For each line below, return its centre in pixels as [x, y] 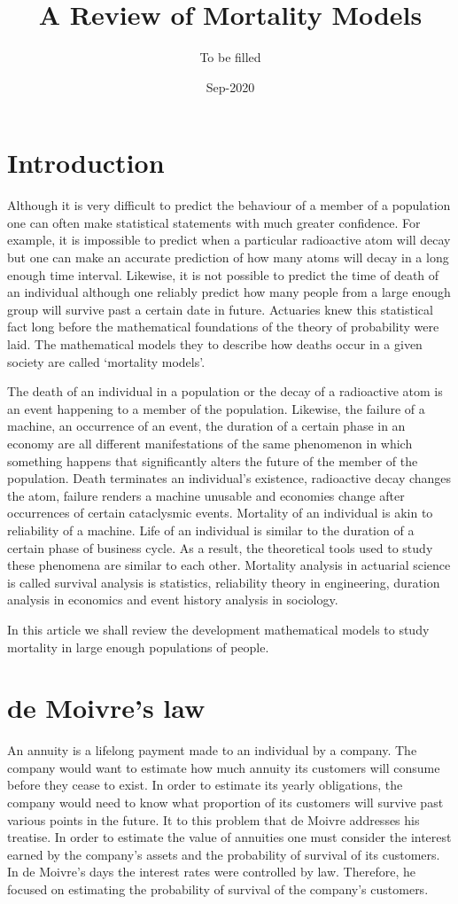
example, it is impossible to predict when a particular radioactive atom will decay [229, 240]
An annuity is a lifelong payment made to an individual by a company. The [212, 750]
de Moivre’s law [106, 708]
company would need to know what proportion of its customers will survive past [225, 802]
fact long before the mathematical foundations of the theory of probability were [223, 327]
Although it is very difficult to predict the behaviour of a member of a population [229, 205]
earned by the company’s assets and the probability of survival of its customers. [224, 854]
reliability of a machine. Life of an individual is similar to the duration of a [211, 530]
